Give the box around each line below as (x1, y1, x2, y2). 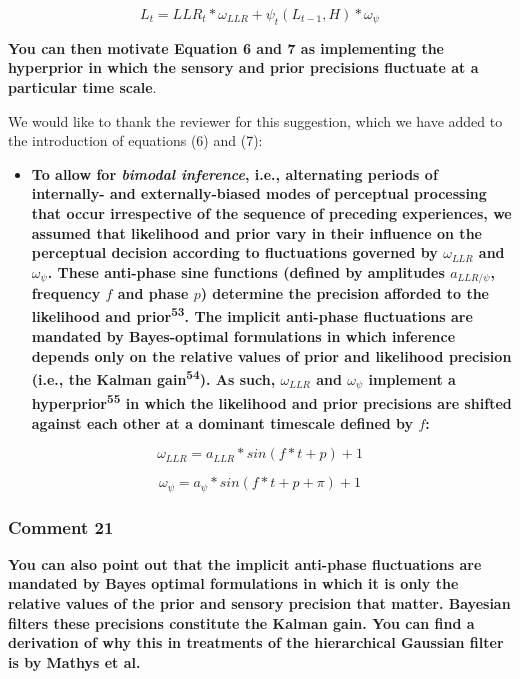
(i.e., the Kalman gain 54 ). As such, (31, 366, 276, 389)
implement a (368, 368, 456, 389)
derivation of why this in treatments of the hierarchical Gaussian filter (8, 632, 504, 653)
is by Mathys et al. (8, 651, 141, 672)
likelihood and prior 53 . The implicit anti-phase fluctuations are (31, 303, 473, 327)
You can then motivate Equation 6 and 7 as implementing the (8, 37, 444, 58)
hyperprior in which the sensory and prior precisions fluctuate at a (8, 57, 479, 78)
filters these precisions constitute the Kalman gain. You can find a (8, 612, 475, 633)
